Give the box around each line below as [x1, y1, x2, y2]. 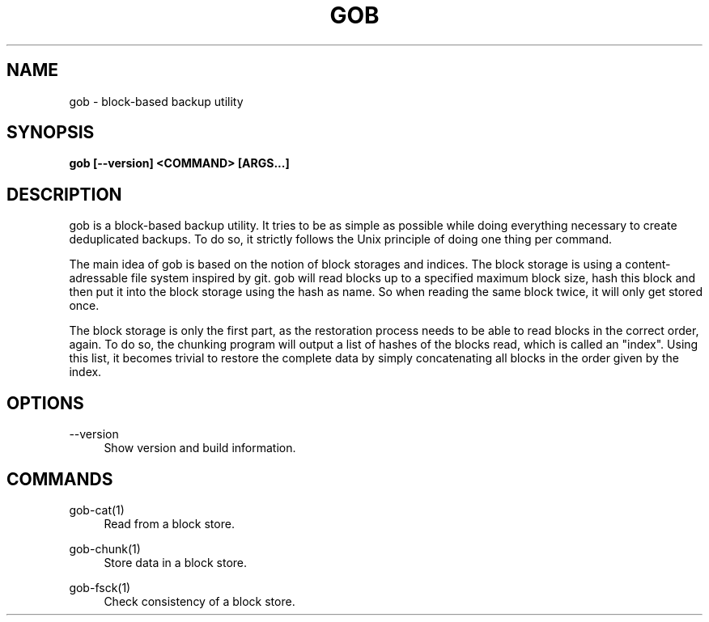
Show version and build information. [104, 441, 296, 455]
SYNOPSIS [6, 122, 95, 143]
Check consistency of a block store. [104, 594, 295, 608]
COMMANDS [6, 468, 113, 489]
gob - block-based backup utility [69, 94, 244, 108]
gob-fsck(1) [69, 580, 131, 594]
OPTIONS [6, 392, 84, 413]
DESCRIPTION [6, 184, 122, 205]
